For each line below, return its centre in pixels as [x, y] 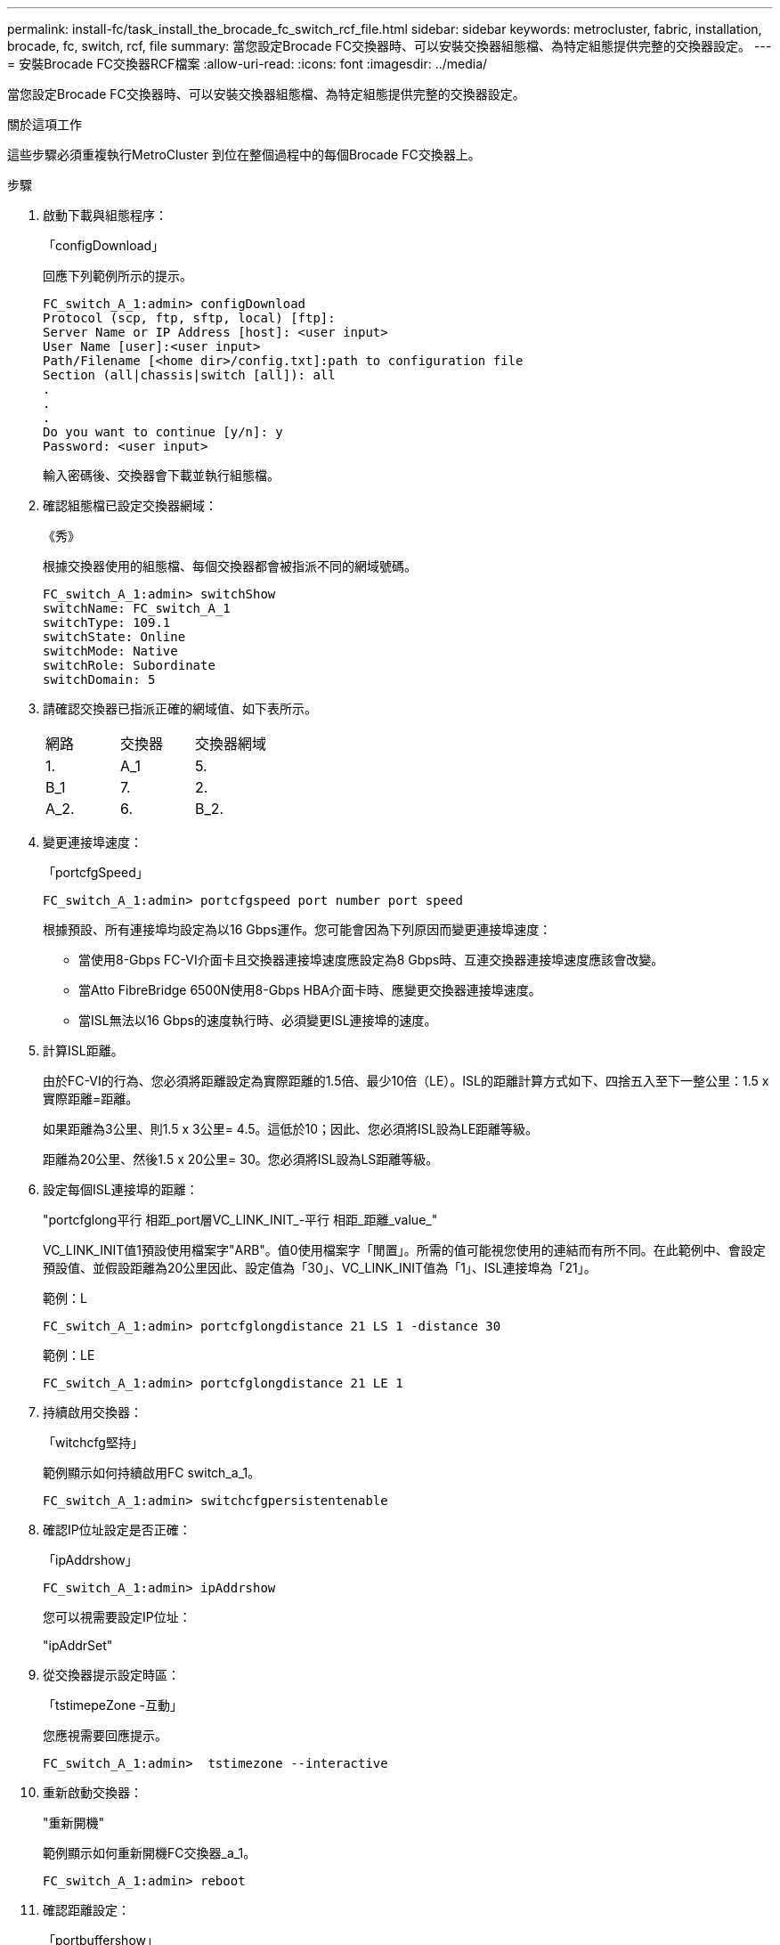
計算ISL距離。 [83, 1050]
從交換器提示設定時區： [111, 1675]
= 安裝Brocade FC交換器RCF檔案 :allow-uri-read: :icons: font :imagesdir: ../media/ [248, 64]
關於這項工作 [45, 124]
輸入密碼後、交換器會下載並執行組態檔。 [161, 475]
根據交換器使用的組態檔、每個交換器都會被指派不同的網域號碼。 [230, 566]
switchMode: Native [110, 651]
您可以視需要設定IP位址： [117, 1617]
